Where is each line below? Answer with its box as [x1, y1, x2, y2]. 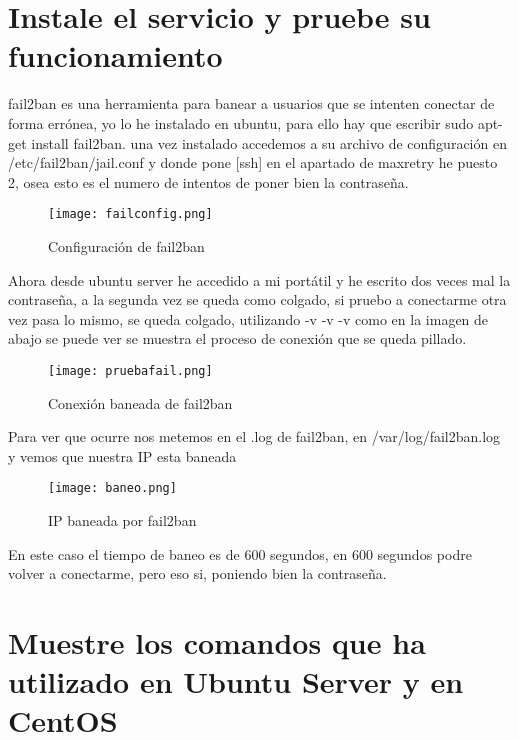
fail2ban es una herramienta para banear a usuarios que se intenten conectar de [8, 93, 495, 114]
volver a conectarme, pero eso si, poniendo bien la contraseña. [8, 563, 387, 584]
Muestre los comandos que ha [8, 621, 426, 662]
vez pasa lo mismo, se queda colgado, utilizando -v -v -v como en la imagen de [8, 308, 489, 329]
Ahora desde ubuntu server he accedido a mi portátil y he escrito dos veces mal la [8, 269, 511, 290]
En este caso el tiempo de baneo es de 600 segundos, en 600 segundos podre [8, 543, 472, 564]
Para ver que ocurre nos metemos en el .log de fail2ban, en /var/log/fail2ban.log [8, 426, 501, 447]
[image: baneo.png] [48, 481, 177, 496]
